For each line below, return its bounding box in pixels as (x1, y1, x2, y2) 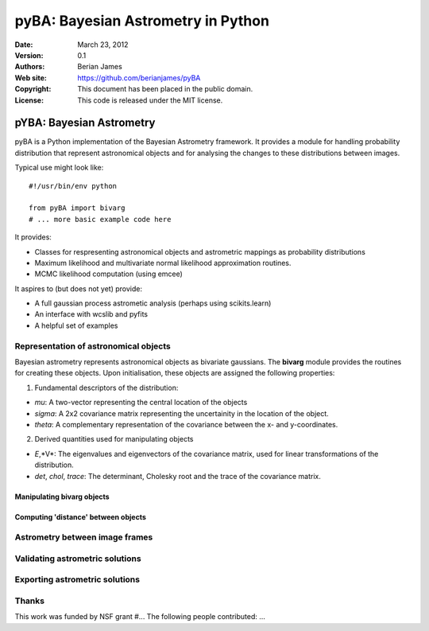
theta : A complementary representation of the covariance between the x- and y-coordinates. (34, 419, 338, 429)
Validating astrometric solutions (14, 553, 142, 564)
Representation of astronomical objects (14, 341, 171, 352)
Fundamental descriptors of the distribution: (34, 383, 179, 392)
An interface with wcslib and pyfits (34, 310, 149, 319)
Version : (14, 50, 44, 60)
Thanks (14, 595, 45, 606)
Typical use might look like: (14, 163, 104, 173)
